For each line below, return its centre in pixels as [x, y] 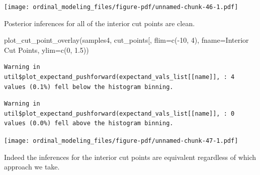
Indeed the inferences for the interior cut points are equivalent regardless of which [130, 157]
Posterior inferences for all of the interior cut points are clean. [100, 23]
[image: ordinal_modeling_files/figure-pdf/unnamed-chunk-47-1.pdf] [121, 141]
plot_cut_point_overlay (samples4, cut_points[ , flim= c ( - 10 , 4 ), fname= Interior [126, 40]
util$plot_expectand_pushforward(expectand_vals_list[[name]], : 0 [119, 113]
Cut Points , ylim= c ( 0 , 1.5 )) [47, 50]
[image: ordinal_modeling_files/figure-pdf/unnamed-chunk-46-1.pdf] [121, 7]
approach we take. [32, 167]
